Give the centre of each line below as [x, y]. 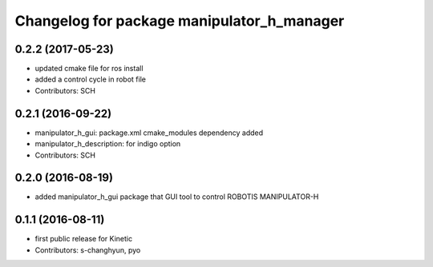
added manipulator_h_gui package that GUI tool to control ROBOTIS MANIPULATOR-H [177, 197]
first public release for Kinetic [83, 239]
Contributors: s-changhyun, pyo [88, 250]
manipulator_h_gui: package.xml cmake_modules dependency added [149, 133]
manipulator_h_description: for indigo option [108, 144]
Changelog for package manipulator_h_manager [180, 21]
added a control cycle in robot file [90, 79]
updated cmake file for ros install [89, 69]
